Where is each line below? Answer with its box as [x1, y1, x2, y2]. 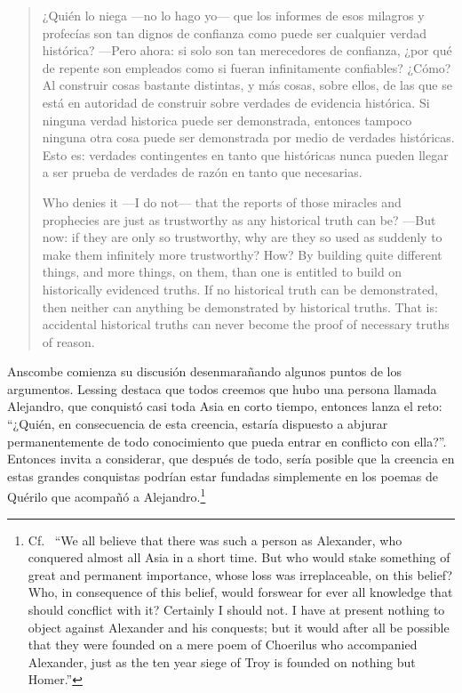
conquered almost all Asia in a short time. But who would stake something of [28, 548, 450, 567]
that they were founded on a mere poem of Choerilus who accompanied [28, 635, 418, 654]
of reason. [42, 332, 95, 351]
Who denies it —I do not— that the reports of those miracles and [42, 192, 402, 211]
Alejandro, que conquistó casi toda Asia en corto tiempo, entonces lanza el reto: [7, 397, 442, 415]
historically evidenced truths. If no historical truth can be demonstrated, [42, 279, 438, 298]
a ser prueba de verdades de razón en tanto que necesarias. [42, 163, 362, 181]
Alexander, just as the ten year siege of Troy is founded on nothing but [28, 652, 416, 671]
